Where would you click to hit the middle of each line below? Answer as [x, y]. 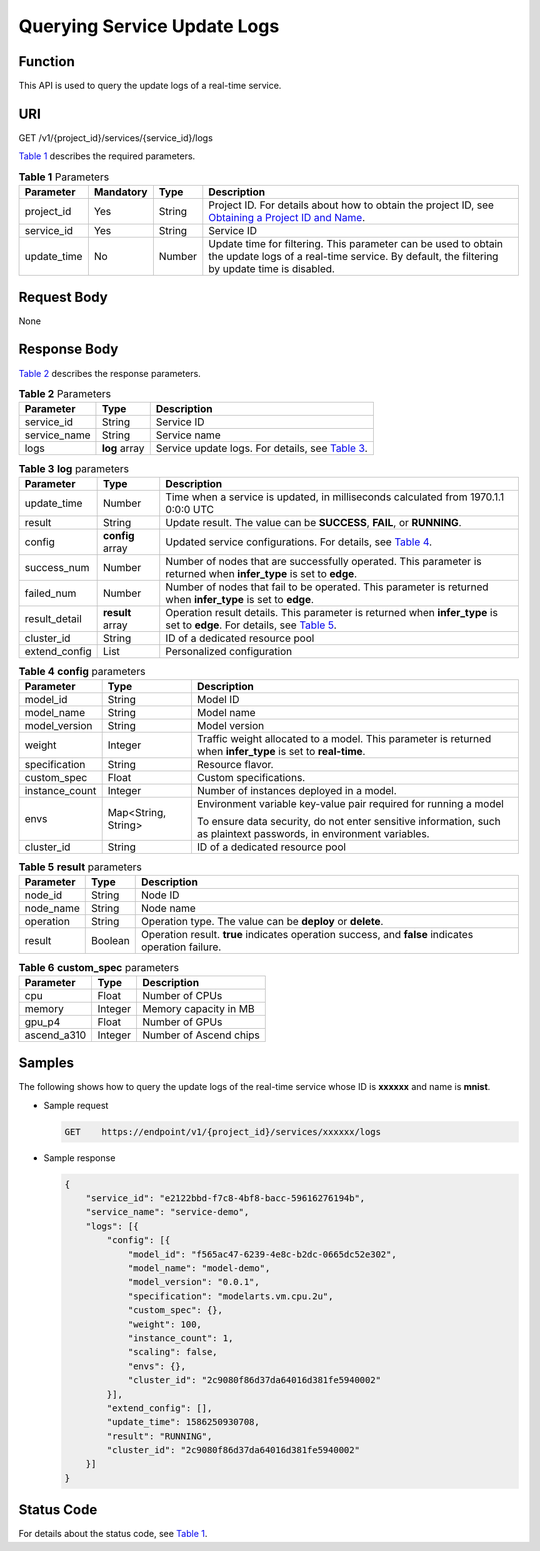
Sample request [76, 1105]
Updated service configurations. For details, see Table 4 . [299, 542]
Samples [46, 1063]
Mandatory [120, 192]
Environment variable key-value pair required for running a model [350, 804]
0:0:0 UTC [190, 509]
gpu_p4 [42, 1022]
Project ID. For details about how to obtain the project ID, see [351, 205]
